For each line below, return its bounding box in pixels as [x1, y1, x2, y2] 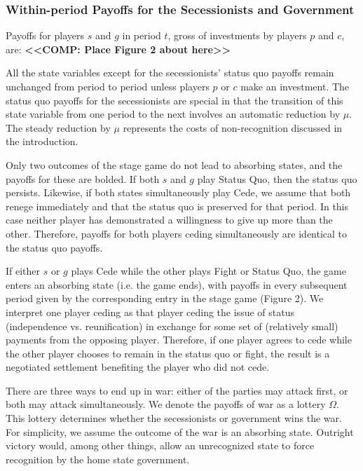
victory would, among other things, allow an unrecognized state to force [6, 438, 315, 453]
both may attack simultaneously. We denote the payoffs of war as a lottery [6, 397, 326, 411]
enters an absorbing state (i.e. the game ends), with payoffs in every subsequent [6, 277, 348, 292]
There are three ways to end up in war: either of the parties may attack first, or [6, 383, 348, 397]
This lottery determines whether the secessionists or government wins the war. [6, 411, 342, 425]
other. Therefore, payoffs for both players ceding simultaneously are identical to [6, 226, 348, 240]
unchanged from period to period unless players [6, 79, 210, 93]
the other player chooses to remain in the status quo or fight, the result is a [6, 346, 330, 360]
